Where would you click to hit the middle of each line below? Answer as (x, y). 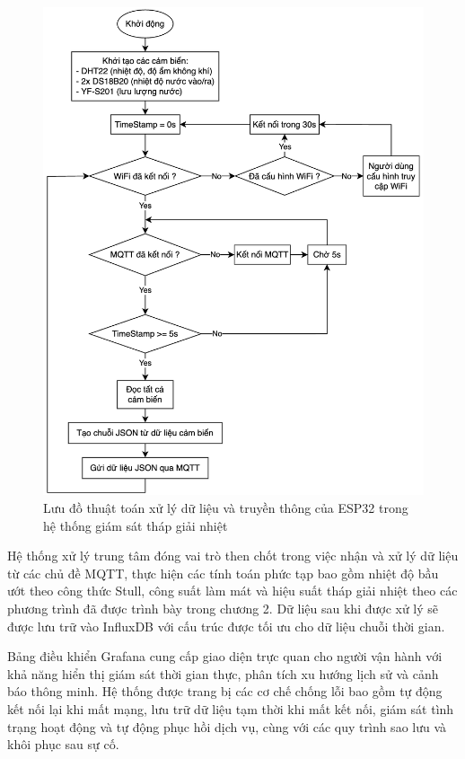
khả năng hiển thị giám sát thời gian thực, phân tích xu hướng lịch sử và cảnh (223, 673)
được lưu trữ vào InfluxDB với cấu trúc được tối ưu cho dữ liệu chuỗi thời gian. (226, 626)
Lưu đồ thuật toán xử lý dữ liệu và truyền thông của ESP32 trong (226, 507)
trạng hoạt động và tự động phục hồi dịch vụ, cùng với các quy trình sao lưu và (227, 726)
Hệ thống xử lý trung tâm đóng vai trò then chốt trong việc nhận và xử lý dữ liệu (233, 556)
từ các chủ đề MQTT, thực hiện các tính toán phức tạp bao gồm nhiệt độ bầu (223, 573)
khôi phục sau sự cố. (63, 744)
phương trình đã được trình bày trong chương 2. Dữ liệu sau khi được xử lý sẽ (223, 608)
